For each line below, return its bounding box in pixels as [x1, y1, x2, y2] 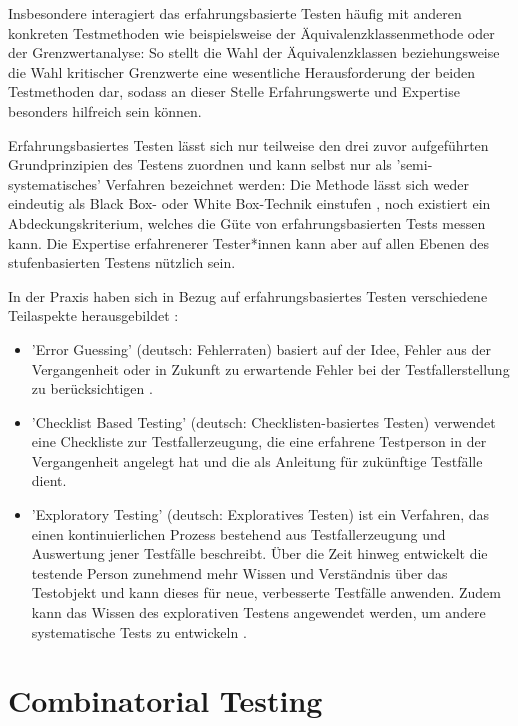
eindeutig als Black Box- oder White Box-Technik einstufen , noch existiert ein [8, 193, 491, 214]
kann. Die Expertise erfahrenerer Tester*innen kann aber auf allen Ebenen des [8, 232, 490, 253]
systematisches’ [8, 173, 101, 194]
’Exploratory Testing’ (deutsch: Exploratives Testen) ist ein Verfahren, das [31, 504, 490, 525]
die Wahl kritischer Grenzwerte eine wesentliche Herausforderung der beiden [8, 61, 475, 82]
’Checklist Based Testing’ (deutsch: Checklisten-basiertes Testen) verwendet [31, 411, 496, 432]
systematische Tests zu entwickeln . [31, 621, 247, 642]
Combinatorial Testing [8, 680, 323, 721]
